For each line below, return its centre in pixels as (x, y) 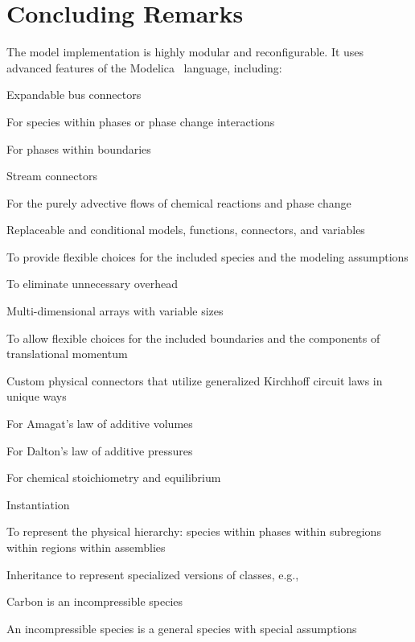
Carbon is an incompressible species (95, 601)
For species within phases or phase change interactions (141, 121)
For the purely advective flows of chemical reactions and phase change (179, 202)
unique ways (37, 396)
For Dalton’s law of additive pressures (100, 450)
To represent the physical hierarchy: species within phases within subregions (194, 531)
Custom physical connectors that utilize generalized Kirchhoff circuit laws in (195, 380)
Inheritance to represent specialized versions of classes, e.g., (153, 574)
